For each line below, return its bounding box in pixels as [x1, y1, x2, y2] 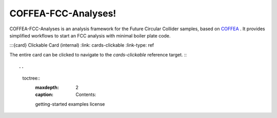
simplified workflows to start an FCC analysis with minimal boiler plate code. [9, 32, 171, 38]
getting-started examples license [35, 101, 105, 107]
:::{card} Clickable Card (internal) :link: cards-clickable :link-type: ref [9, 42, 154, 48]
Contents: [75, 91, 96, 97]
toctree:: [22, 75, 41, 81]
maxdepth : [35, 84, 59, 90]
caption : [35, 91, 54, 97]
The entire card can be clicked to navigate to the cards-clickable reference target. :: [9, 51, 187, 57]
